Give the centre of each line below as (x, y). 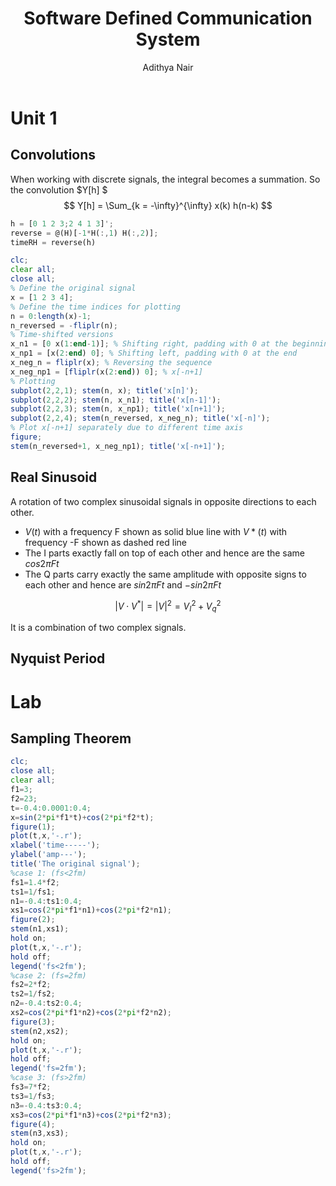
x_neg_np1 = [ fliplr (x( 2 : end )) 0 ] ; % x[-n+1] (106, 372)
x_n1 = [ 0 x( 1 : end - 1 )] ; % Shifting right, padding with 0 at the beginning (171, 344)
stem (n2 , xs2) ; (40, 1031)
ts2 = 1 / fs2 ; (33, 994)
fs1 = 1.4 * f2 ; (35, 882)
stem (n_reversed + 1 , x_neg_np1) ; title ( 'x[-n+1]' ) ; (118, 446)
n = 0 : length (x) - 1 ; (51, 316)
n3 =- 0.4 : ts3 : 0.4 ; (46, 1105)
